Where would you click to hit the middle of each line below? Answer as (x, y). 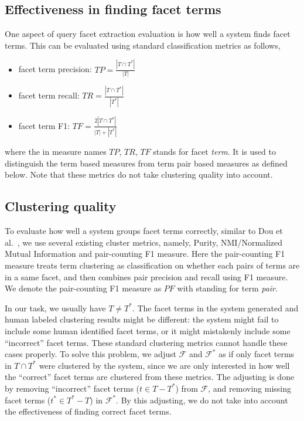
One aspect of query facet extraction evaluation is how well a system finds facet (148, 34)
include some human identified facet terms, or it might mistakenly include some (148, 331)
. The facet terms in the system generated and (215, 308)
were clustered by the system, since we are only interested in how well (164, 365)
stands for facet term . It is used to (214, 152)
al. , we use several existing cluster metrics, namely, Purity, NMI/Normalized (144, 242)
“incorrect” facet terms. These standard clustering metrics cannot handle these (146, 342)
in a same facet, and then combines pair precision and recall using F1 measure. (146, 276)
